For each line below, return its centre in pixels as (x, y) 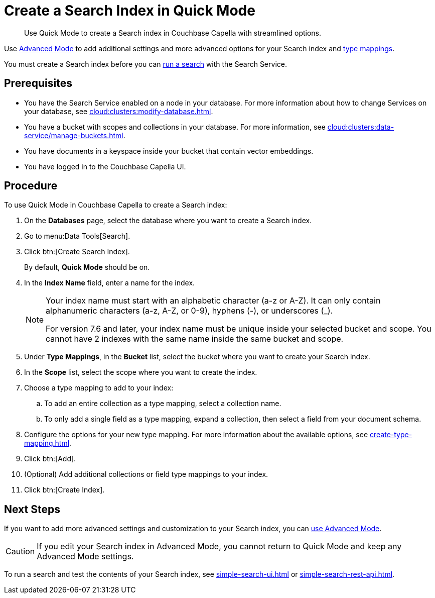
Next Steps (32, 509)
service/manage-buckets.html (74, 135)
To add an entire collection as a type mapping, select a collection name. (163, 404)
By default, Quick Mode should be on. (87, 267)
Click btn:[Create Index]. (64, 490)
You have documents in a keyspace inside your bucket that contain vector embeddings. (169, 151)
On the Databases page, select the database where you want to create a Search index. (168, 221)
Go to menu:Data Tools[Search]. (77, 236)
